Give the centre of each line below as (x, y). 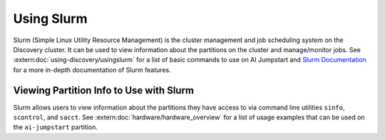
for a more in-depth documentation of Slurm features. (92, 70)
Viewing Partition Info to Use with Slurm (104, 90)
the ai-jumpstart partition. (55, 127)
